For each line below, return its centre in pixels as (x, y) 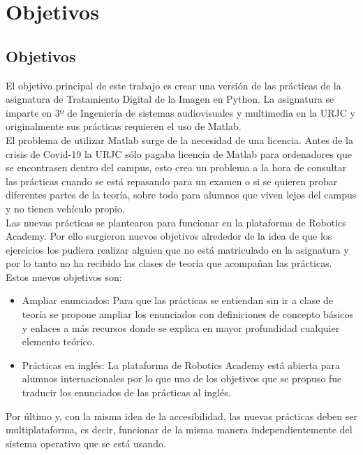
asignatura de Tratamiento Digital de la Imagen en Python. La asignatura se (170, 99)
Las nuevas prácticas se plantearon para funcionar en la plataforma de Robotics (176, 222)
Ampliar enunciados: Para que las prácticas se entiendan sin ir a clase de (178, 300)
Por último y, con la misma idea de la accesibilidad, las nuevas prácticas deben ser (181, 416)
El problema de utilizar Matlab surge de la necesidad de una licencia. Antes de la (179, 139)
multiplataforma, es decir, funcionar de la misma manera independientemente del (179, 429)
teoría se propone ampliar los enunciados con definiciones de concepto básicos (188, 314)
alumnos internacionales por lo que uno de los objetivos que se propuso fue (182, 378)
